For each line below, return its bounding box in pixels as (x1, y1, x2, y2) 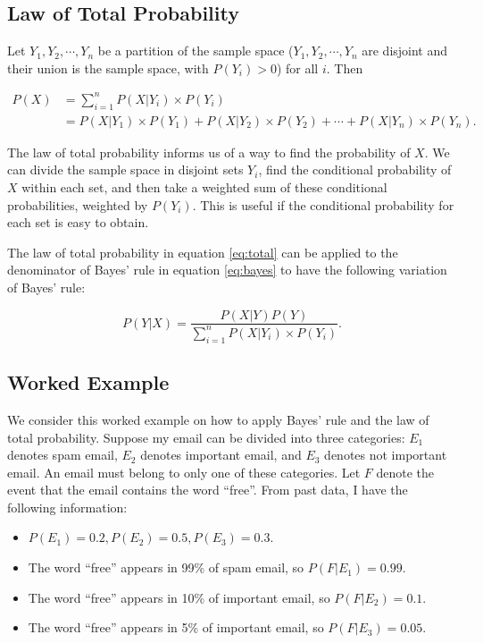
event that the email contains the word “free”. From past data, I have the (7, 480, 408, 499)
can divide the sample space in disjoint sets (7, 160, 244, 179)
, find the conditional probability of (258, 160, 452, 179)
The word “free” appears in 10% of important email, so (28, 588, 330, 606)
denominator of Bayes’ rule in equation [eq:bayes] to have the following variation (7, 260, 447, 279)
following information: (7, 497, 128, 516)
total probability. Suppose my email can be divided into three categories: (7, 427, 405, 446)
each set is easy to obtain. (7, 213, 149, 232)
